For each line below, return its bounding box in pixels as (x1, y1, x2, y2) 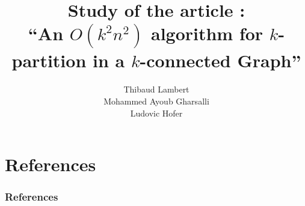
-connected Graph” (140, 48, 301, 73)
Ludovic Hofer (130, 106, 183, 119)
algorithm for (150, 21, 263, 46)
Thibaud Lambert (123, 83, 189, 95)
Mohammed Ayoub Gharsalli (103, 94, 209, 107)
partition (11, 48, 87, 73)
